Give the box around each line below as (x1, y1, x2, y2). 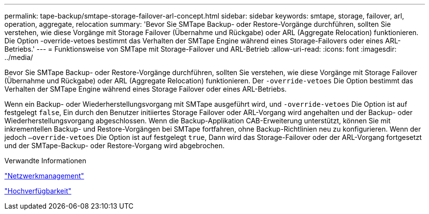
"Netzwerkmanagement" (4, 172, 84, 180)
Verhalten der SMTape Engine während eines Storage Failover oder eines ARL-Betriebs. (4, 85, 287, 93)
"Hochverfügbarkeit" (4, 187, 71, 195)
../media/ (4, 53, 33, 61)
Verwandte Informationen (4, 156, 87, 165)
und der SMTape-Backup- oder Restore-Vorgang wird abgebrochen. (4, 141, 225, 150)
